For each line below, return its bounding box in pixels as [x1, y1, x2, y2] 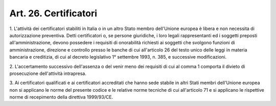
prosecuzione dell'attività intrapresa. [9, 70, 86, 76]
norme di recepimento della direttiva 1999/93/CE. [9, 94, 113, 100]
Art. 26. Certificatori [9, 8, 97, 19]
